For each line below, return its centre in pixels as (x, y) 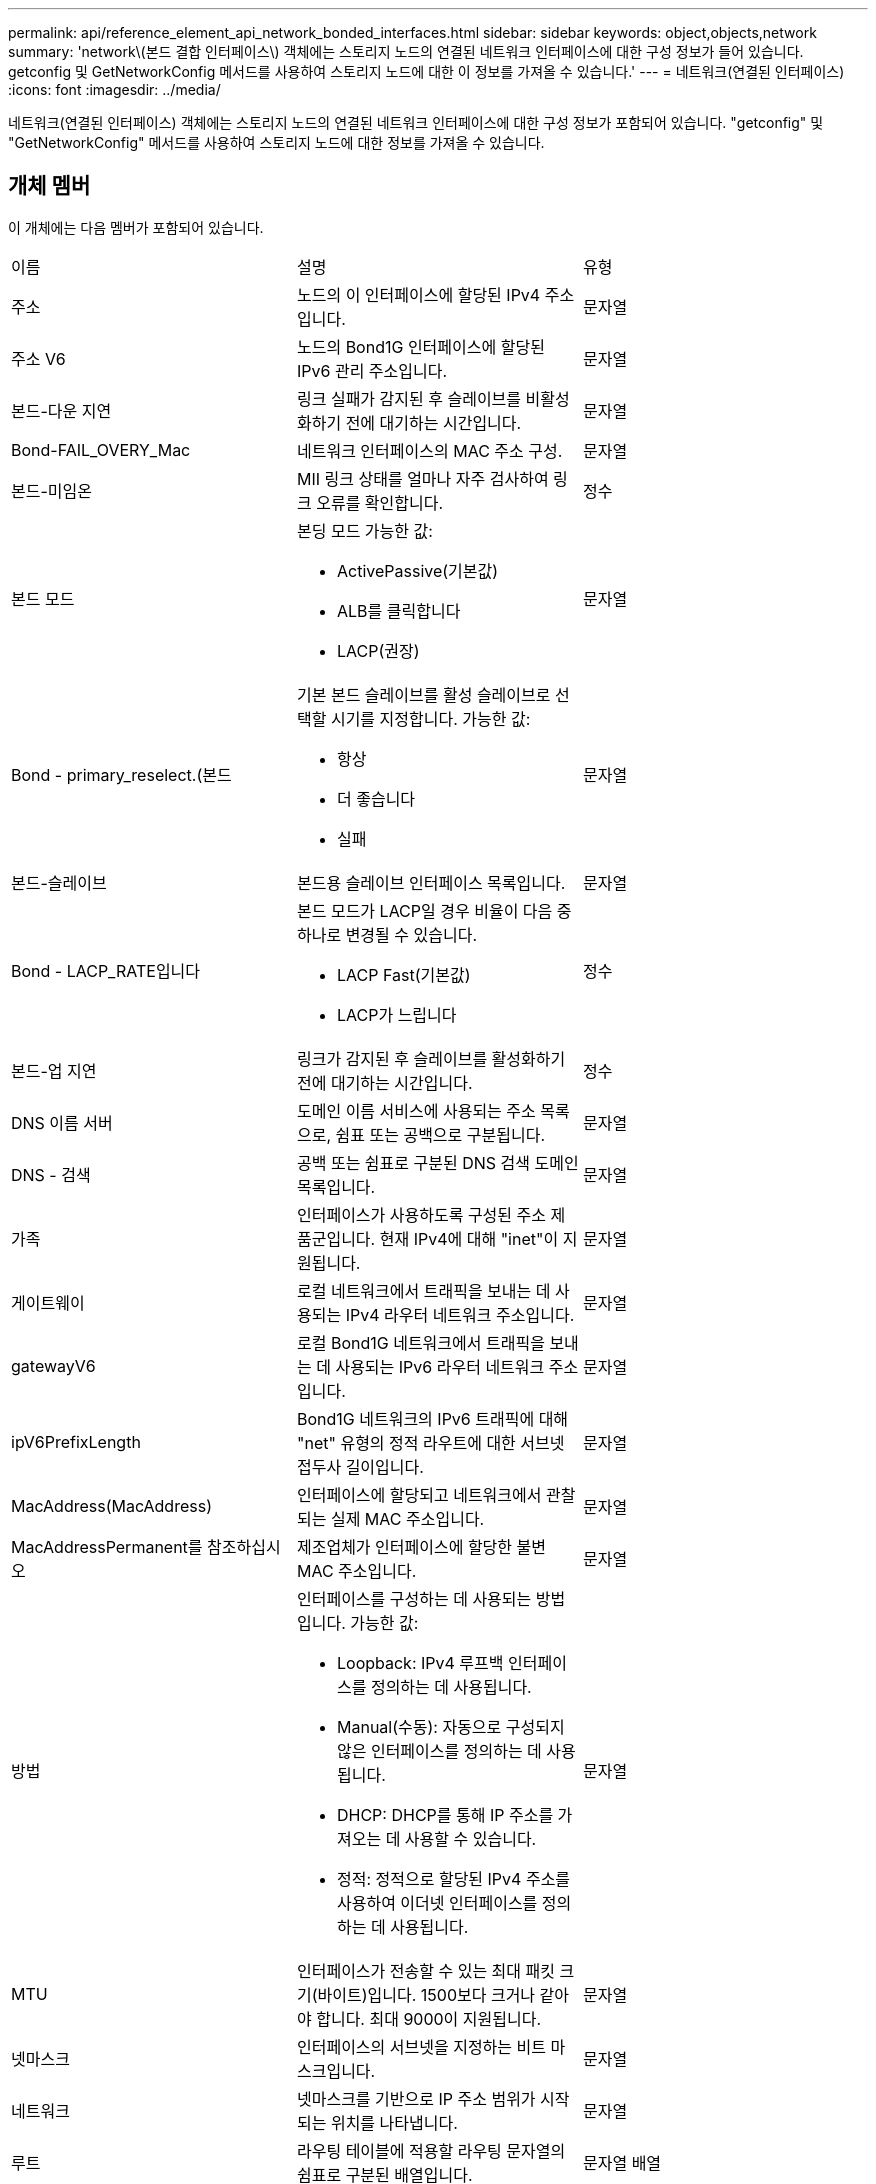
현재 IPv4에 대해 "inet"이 (469, 1238)
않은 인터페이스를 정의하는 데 (439, 1750)
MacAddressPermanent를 (107, 1546)
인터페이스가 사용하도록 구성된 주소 (421, 1214)
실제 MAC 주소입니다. (407, 1518)
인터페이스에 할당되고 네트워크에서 (419, 1494)
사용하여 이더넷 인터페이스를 (437, 1902)
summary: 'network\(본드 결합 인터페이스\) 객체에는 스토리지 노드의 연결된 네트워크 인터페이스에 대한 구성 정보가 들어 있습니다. (406, 51)
